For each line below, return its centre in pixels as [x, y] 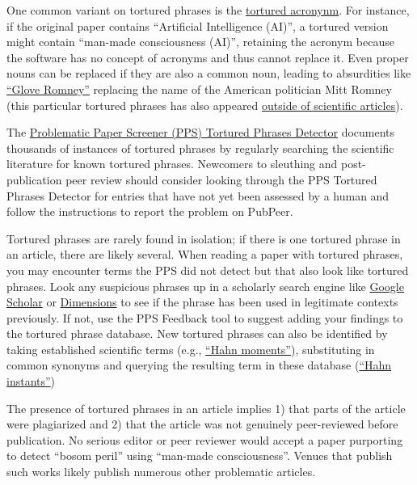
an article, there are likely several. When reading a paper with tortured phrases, [205, 254]
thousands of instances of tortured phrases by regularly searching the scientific [200, 148]
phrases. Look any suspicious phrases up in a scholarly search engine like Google [205, 286]
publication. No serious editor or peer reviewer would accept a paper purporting [205, 439]
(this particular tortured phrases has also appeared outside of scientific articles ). [205, 105]
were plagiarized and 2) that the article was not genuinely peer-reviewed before [202, 424]
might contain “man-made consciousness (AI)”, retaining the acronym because [200, 42]
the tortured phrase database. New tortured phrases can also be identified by [197, 333]
